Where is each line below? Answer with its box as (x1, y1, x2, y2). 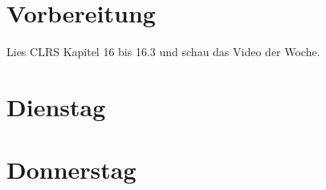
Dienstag (6, 90, 106, 123)
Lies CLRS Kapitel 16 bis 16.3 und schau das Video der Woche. (6, 43, 320, 60)
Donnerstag (6, 153, 137, 186)
